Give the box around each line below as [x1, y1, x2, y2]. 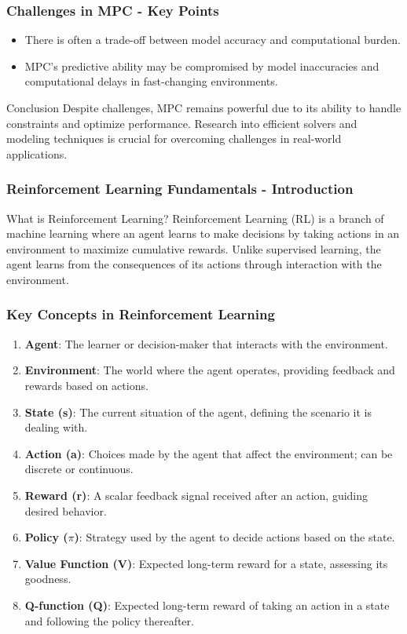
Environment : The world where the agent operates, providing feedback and [24, 362, 395, 378]
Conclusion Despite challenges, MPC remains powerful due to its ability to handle [6, 100, 401, 115]
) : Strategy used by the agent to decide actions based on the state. [74, 529, 395, 545]
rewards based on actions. [24, 377, 148, 393]
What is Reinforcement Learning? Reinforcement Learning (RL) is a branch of [6, 210, 384, 226]
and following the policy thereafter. [24, 612, 194, 629]
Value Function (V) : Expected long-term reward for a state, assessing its [24, 555, 388, 571]
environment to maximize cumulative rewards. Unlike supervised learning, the [6, 240, 381, 257]
